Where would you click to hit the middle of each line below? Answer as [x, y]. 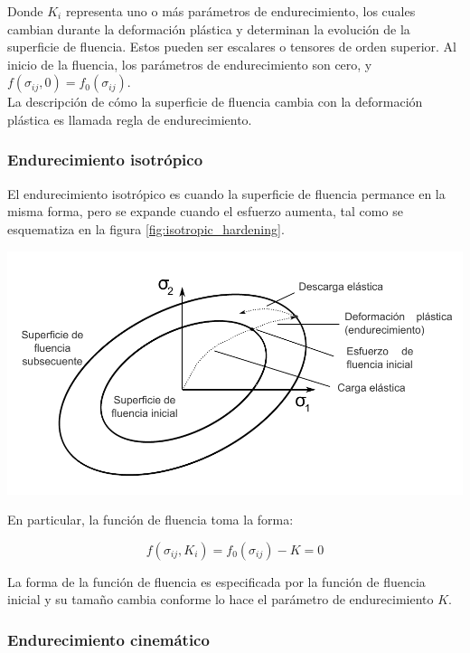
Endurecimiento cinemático [108, 639]
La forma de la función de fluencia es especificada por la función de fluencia [216, 581]
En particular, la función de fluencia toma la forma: [150, 520]
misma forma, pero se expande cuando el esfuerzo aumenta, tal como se [205, 211]
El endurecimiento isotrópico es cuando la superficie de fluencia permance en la [226, 193]
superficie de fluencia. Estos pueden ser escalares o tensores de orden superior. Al [232, 47]
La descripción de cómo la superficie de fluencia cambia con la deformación [215, 102]
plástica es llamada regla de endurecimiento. [130, 119]
